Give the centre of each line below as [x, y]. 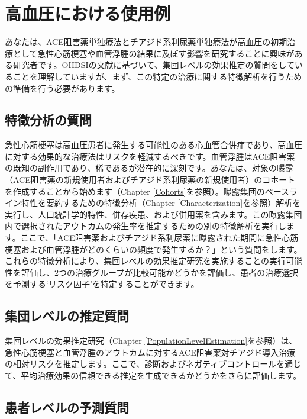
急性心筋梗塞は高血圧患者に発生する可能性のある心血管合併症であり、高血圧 [154, 145]
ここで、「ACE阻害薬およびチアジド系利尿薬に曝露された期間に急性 [151, 238]
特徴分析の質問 [48, 120]
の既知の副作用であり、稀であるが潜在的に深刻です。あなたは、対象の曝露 [149, 168]
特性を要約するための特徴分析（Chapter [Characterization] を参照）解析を [161, 203]
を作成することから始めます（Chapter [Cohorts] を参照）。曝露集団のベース [147, 191]
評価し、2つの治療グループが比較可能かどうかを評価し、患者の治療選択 [160, 272]
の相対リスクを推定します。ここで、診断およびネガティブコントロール [141, 364]
